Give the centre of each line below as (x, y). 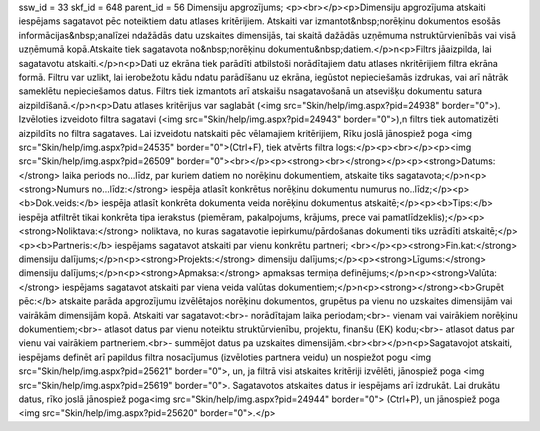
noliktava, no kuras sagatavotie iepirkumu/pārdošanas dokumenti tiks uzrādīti (300, 231)
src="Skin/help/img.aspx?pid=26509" (96, 161)
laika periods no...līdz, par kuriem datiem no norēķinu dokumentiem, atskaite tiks (228, 175)
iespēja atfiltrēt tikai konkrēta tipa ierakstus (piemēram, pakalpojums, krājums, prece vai (199, 217)
